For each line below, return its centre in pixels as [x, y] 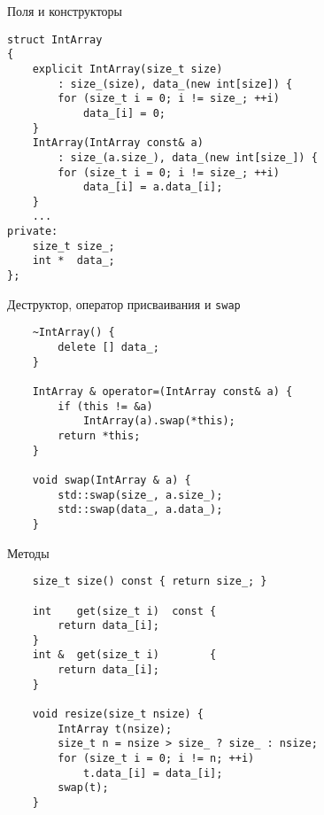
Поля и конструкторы [65, 11]
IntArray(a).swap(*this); [159, 421]
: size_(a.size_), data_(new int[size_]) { [188, 157]
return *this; [99, 436]
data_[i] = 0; [124, 113]
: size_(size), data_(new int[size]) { [175, 84]
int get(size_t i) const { [124, 611]
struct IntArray [55, 39]
